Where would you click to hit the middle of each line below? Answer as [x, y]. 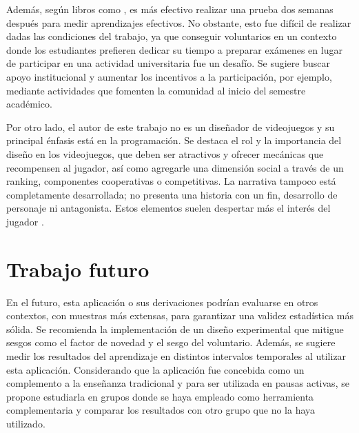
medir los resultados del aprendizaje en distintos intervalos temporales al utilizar [176, 356]
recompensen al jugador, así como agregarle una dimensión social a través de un [175, 167]
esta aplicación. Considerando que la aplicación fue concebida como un [155, 369]
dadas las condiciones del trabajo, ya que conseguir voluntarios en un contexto [172, 36]
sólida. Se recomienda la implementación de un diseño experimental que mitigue [175, 329]
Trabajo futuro [78, 269]
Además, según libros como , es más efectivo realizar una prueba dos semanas [170, 9]
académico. [29, 104]
